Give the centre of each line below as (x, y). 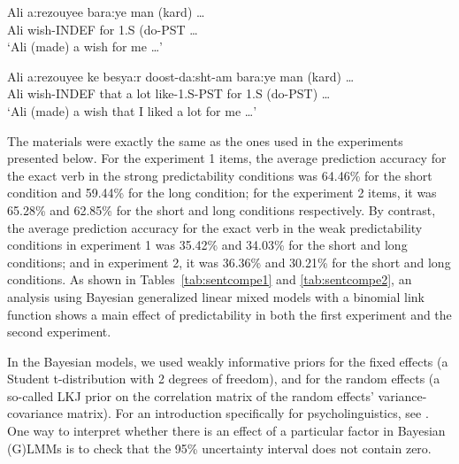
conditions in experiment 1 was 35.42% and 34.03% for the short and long (207, 245)
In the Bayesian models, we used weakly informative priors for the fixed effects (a (228, 361)
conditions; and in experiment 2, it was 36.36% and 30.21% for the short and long (229, 262)
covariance (35, 413)
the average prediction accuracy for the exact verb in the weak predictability (215, 227)
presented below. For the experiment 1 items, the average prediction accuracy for (227, 158)
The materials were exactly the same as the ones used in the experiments (205, 140)
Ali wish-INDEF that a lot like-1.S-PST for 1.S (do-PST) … (169, 93)
